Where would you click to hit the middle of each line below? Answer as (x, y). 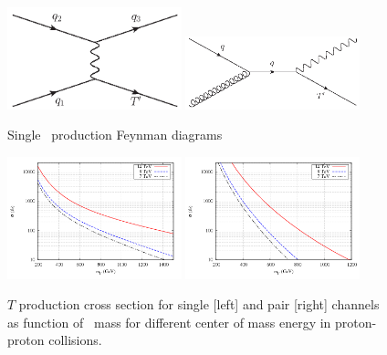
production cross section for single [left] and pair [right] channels (199, 304)
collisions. (75, 340)
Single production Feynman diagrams (115, 135)
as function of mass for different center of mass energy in (169, 322)
